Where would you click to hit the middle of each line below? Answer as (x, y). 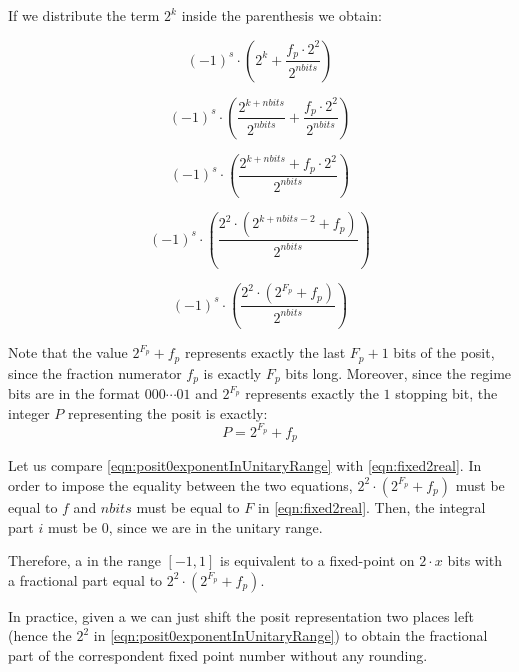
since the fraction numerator (95, 372)
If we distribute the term (84, 15)
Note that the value (68, 352)
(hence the (40, 635)
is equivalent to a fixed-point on (317, 560)
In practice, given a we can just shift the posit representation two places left (241, 615)
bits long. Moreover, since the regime (398, 372)
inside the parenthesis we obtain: (281, 15)
